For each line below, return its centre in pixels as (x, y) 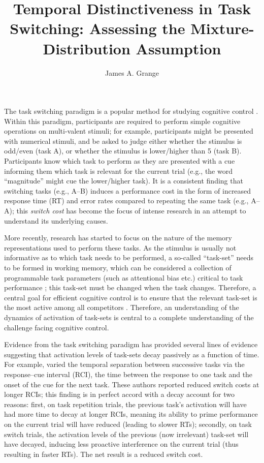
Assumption (178, 48)
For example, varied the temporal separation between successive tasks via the (124, 364)
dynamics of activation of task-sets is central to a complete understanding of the (129, 317)
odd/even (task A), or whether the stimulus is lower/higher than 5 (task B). (123, 151)
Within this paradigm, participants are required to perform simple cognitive (122, 121)
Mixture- (222, 28)
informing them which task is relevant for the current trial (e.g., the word (118, 171)
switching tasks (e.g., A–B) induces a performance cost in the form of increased (128, 190)
